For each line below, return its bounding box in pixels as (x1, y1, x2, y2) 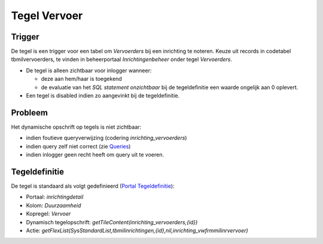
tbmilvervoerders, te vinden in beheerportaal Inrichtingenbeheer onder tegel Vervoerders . (11, 56, 233, 63)
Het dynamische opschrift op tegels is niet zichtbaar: (11, 123, 142, 130)
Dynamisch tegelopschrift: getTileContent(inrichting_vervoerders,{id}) (26, 218, 198, 225)
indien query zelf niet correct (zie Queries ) (26, 142, 131, 150)
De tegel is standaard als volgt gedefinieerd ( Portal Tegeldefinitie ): (11, 182, 175, 190)
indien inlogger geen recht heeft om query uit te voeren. (26, 151, 164, 158)
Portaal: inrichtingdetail (26, 193, 84, 200)
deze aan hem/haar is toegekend (41, 75, 122, 83)
